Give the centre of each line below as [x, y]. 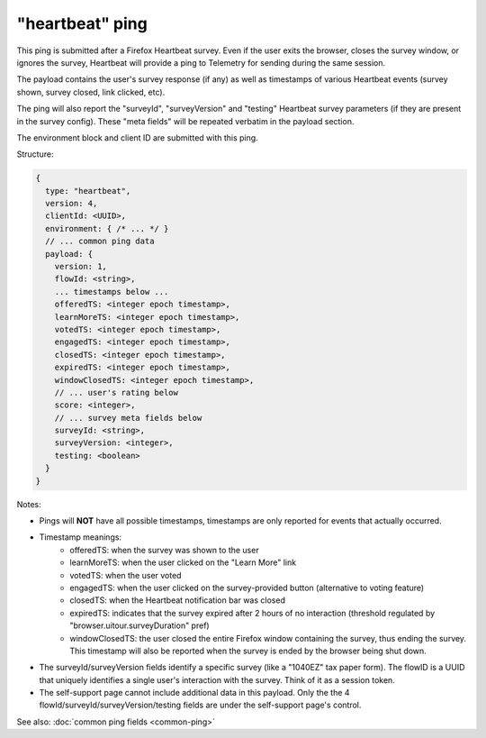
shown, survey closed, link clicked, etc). [91, 92]
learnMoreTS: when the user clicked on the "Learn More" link [183, 562]
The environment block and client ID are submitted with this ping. [137, 137]
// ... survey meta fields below [128, 418]
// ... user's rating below [117, 392]
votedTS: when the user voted [126, 575]
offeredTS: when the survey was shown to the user [165, 550]
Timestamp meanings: [80, 537]
